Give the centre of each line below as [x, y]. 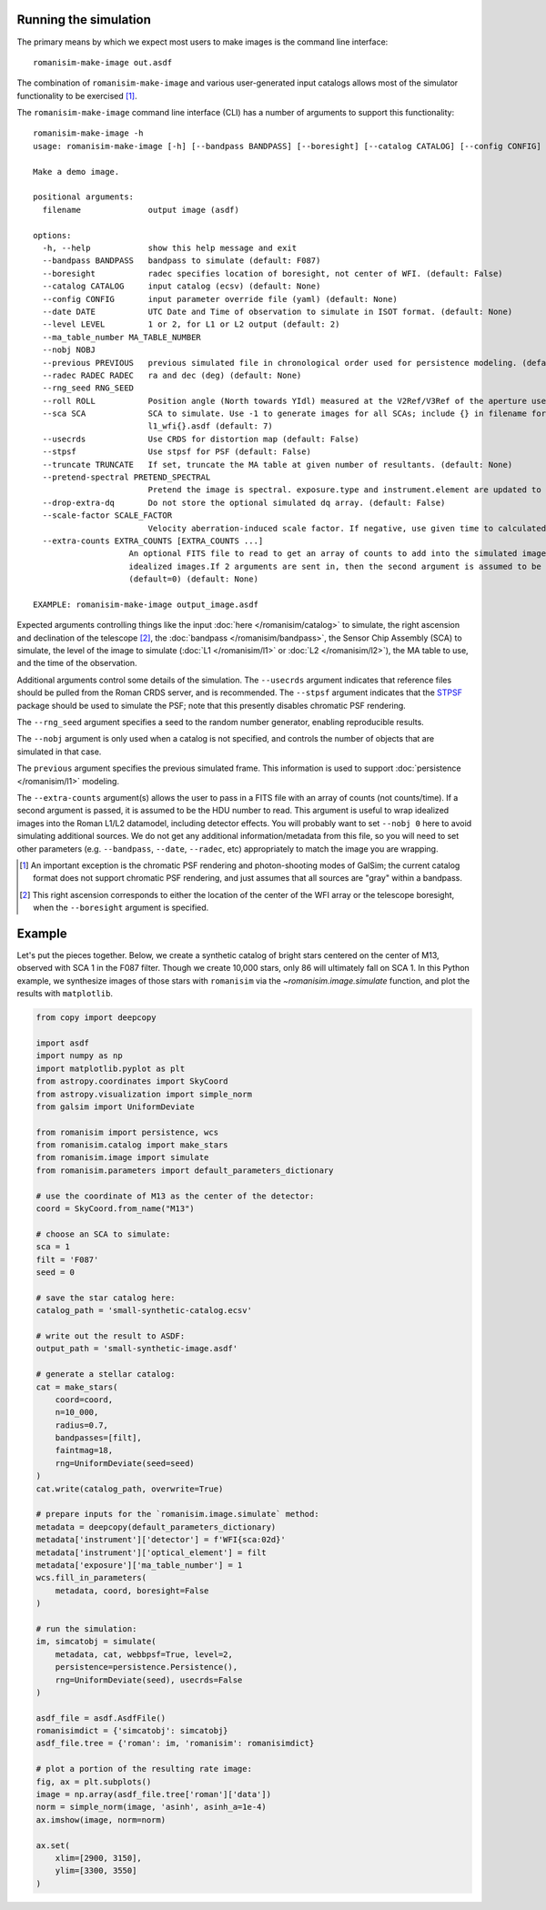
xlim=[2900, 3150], [99, 1858]
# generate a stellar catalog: [106, 1374]
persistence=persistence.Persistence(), [147, 1667]
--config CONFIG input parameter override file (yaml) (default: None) [220, 299]
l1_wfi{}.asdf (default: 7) [210, 426]
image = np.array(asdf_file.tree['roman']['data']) [154, 1794]
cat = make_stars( [77, 1387]
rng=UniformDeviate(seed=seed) [125, 1463]
